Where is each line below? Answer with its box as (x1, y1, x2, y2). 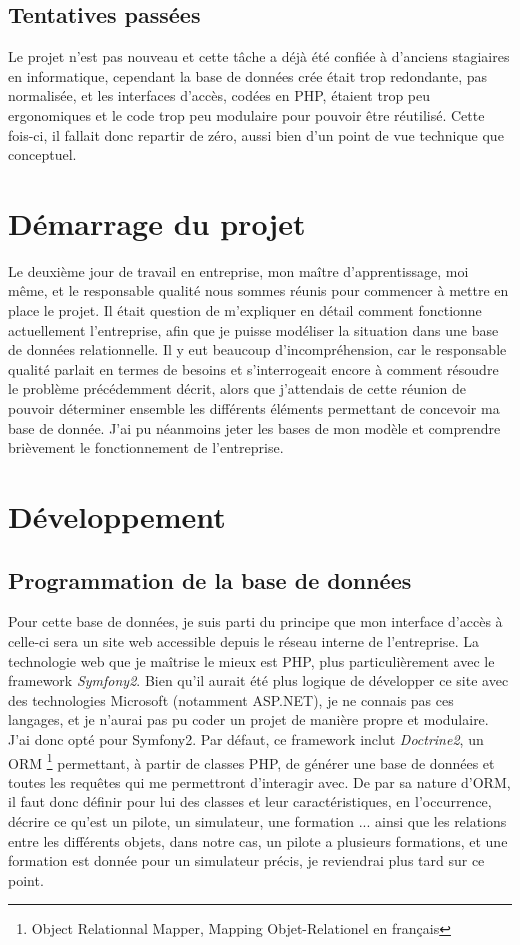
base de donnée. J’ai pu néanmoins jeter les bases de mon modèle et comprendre (8, 417, 501, 438)
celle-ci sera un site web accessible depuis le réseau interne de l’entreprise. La (8, 631, 480, 651)
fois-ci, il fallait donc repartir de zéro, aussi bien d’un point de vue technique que (8, 124, 504, 145)
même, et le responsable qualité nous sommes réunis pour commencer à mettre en (8, 280, 509, 301)
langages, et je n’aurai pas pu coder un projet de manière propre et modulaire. (8, 709, 489, 730)
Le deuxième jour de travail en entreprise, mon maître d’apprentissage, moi (8, 260, 469, 281)
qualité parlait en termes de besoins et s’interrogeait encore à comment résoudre (8, 358, 499, 379)
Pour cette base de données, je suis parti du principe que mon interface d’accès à (8, 611, 503, 632)
